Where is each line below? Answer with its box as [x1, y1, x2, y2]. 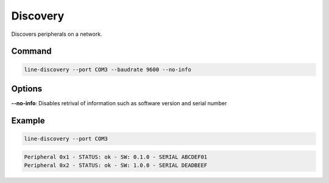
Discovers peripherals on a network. [11, 30, 103, 38]
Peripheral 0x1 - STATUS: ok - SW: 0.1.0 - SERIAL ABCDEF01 [24, 153, 208, 161]
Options [11, 83, 43, 94]
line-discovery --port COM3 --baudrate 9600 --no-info [24, 66, 191, 73]
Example [11, 116, 45, 126]
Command [11, 46, 52, 57]
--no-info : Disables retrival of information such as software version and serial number [11, 100, 227, 107]
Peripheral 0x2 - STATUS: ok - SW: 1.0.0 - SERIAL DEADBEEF [24, 162, 208, 169]
